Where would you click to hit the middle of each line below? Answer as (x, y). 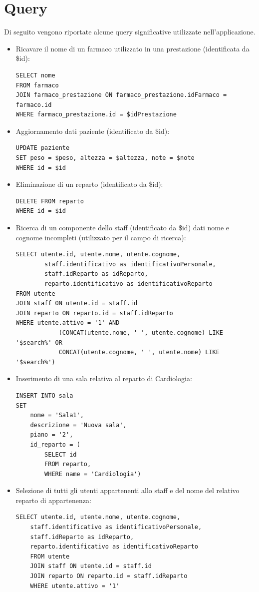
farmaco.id (34, 105)
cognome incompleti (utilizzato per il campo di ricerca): (101, 237)
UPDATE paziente (43, 148)
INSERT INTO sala (44, 395)
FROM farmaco (37, 85)
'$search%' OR (39, 342)
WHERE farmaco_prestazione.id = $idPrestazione (96, 115)
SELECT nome (35, 75)
